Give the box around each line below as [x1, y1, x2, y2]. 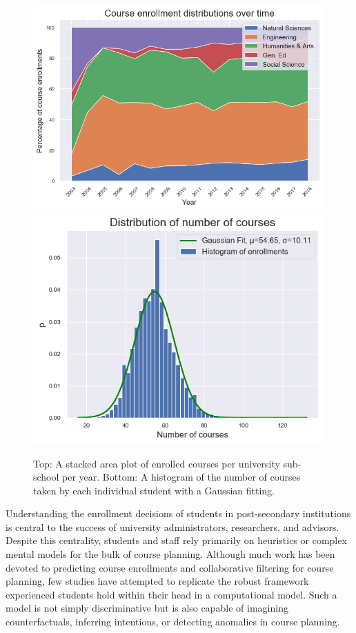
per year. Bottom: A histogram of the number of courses [62, 470, 301, 484]
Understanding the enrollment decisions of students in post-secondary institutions [6, 506, 351, 521]
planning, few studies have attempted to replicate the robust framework [6, 574, 309, 588]
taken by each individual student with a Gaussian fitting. [33, 483, 275, 497]
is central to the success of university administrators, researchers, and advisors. [6, 519, 339, 534]
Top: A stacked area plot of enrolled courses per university [33, 456, 280, 470]
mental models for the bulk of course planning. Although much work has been [6, 547, 335, 561]
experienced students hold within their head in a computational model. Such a [6, 587, 337, 601]
